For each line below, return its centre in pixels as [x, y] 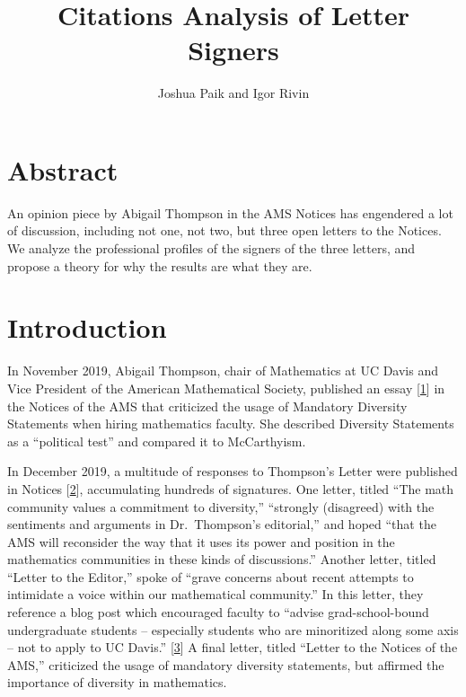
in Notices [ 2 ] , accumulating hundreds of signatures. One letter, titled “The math [231, 488]
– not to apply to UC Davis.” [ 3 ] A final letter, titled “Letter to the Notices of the [233, 647]
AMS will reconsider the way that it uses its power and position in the [201, 541]
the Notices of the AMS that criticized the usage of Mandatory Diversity [207, 406]
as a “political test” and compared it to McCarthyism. [157, 441]
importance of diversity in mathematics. [117, 682]
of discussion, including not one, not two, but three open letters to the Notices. [224, 230]
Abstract [63, 169]
